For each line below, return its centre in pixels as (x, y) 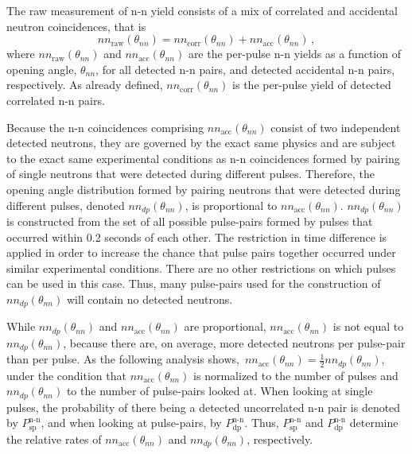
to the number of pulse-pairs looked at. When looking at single (220, 391)
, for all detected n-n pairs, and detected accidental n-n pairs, (245, 69)
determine (374, 423)
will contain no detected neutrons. (150, 299)
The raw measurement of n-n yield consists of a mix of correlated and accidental (202, 10)
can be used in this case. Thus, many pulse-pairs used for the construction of (194, 283)
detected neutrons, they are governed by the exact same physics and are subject (201, 143)
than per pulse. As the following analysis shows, (123, 359)
